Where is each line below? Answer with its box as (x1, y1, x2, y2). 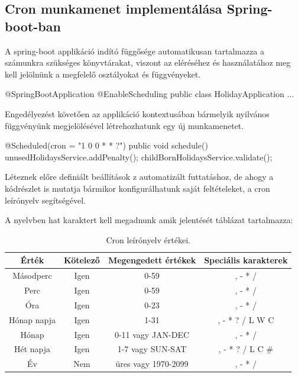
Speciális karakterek (204, 254, 288, 266)
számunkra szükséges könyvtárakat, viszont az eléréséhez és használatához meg (5, 56, 291, 69)
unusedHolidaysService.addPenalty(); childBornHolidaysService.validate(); (5, 150, 273, 163)
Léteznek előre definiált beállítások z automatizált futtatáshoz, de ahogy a (5, 170, 274, 183)
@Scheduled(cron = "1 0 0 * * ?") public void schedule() (5, 139, 208, 152)
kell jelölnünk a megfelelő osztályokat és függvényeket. (5, 67, 201, 80)
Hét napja (14, 343, 51, 355)
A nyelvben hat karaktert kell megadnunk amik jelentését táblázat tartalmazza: (5, 214, 293, 226)
